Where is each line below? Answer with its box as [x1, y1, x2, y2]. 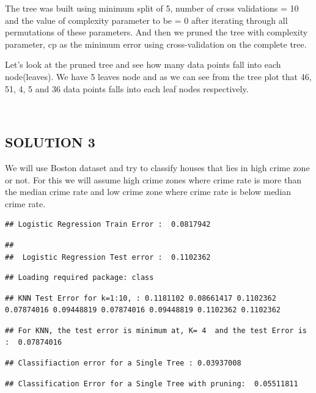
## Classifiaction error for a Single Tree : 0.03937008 [5, 359, 241, 368]
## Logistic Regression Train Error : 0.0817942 [5, 220, 211, 229]
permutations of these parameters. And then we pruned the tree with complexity [5, 26, 308, 39]
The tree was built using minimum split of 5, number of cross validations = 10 [5, 2, 299, 14]
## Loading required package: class [5, 273, 154, 282]
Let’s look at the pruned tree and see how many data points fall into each [5, 58, 281, 71]
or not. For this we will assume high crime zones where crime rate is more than [5, 173, 301, 186]
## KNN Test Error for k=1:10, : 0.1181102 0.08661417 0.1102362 [5, 293, 276, 303]
